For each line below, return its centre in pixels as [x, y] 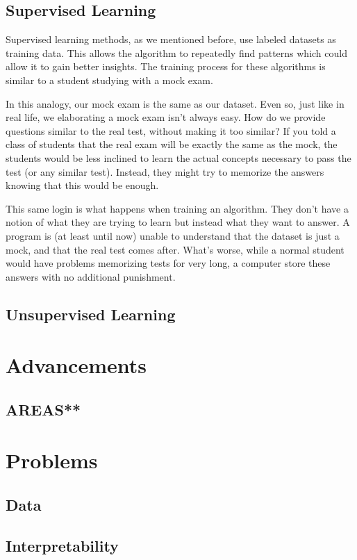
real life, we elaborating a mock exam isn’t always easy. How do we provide [166, 117]
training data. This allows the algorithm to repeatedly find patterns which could [176, 52]
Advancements [76, 365]
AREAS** [43, 409]
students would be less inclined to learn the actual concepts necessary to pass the [178, 157]
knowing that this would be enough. [82, 185]
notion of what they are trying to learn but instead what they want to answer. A [178, 222]
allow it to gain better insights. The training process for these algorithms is [166, 66]
